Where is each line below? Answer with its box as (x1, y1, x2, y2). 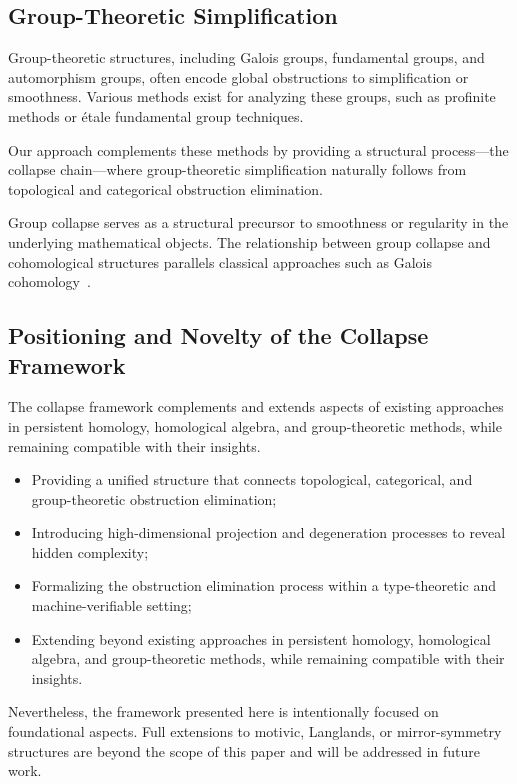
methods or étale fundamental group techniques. (8, 105, 304, 126)
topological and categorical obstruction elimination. (8, 178, 323, 199)
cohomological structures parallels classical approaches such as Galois (8, 251, 433, 272)
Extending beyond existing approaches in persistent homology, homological (31, 628, 491, 649)
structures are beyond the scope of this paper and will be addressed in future (8, 740, 481, 761)
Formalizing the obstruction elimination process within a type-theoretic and (31, 575, 496, 596)
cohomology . (8, 271, 91, 292)
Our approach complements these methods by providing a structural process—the (8, 139, 509, 160)
